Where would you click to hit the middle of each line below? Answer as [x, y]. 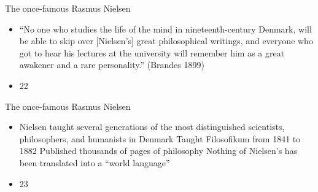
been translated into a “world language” [95, 162]
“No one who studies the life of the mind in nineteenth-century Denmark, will [165, 29]
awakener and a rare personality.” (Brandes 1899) [112, 65]
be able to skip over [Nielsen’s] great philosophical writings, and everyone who [166, 41]
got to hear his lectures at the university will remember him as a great [152, 52]
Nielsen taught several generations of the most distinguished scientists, [152, 127]
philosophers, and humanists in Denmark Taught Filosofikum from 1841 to [160, 138]
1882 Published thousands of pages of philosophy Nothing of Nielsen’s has [158, 151]
